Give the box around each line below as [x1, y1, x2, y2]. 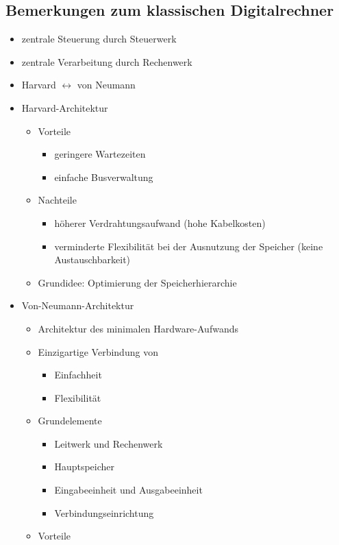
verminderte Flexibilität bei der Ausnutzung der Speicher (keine [54, 239, 323, 253]
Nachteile [38, 193, 77, 207]
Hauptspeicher [54, 459, 115, 474]
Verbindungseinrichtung [54, 505, 154, 520]
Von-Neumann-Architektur [21, 298, 134, 313]
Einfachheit [54, 367, 102, 382]
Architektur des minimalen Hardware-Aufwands [38, 321, 238, 335]
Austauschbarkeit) [54, 252, 131, 267]
